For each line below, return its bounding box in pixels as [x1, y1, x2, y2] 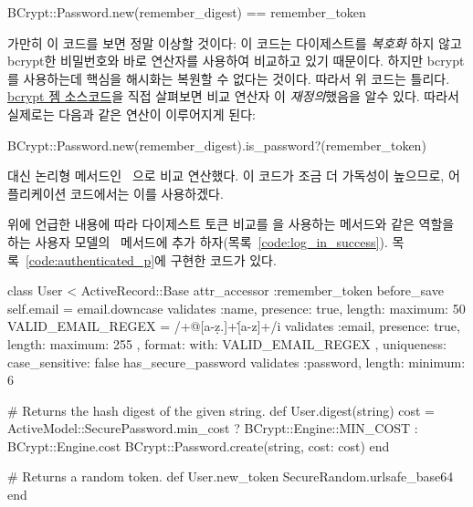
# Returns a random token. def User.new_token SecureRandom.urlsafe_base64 [7, 467, 454, 486]
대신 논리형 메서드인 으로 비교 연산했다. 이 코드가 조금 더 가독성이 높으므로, [7, 166, 445, 185]
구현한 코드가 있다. [170, 250, 277, 269]
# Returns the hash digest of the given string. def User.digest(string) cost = [7, 400, 436, 419]
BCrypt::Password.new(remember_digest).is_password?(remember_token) [7, 135, 426, 154]
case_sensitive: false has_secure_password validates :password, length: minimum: [7, 352, 466, 371]
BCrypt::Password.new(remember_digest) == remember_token [7, 3, 366, 21]
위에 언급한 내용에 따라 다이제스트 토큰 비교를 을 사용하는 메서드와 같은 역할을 [7, 214, 455, 233]
